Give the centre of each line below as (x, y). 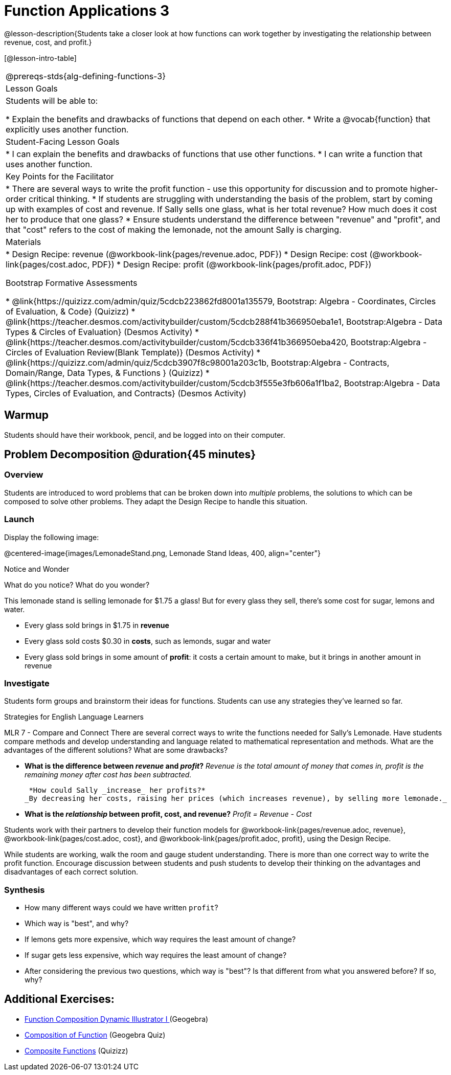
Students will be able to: (52, 100)
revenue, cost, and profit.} (48, 42)
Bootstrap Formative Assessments (72, 283)
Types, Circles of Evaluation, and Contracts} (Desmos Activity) (126, 393)
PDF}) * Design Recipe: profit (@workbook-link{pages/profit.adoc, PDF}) (232, 264)
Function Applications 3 (87, 11)
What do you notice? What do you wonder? (77, 585)
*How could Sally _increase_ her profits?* (117, 790)
